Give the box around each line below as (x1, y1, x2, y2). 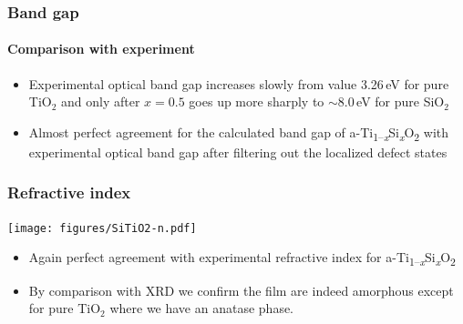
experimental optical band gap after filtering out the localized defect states (28, 142, 448, 161)
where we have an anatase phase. (109, 299, 294, 318)
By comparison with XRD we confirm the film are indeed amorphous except (28, 280, 454, 299)
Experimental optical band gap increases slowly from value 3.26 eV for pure (28, 74, 449, 93)
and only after (61, 92, 140, 111)
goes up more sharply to (189, 92, 324, 111)
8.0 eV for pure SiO (337, 92, 445, 111)
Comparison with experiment (7, 39, 195, 58)
